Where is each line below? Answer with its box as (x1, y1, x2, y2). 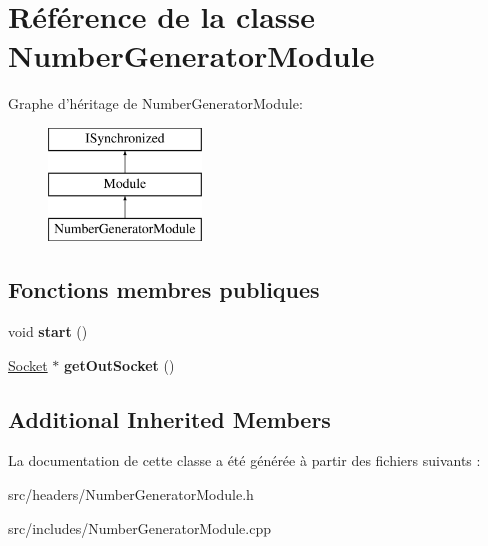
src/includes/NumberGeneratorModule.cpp (8, 517, 271, 538)
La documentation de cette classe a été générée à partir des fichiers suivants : (8, 450, 481, 471)
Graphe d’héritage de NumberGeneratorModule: (8, 93, 303, 114)
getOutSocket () (64, 354, 175, 375)
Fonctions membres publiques (8, 274, 320, 305)
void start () (8, 321, 88, 342)
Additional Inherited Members (8, 403, 331, 434)
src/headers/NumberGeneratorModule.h (8, 484, 254, 505)
